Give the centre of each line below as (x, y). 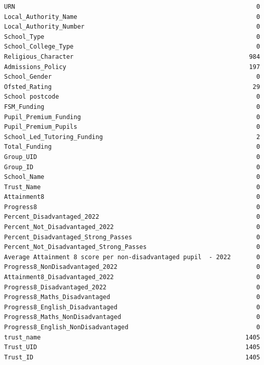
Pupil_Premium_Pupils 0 (132, 127)
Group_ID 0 (132, 167)
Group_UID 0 (132, 157)
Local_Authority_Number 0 (132, 27)
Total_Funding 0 (132, 147)
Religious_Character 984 (132, 56)
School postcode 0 (132, 97)
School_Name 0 (132, 177)
